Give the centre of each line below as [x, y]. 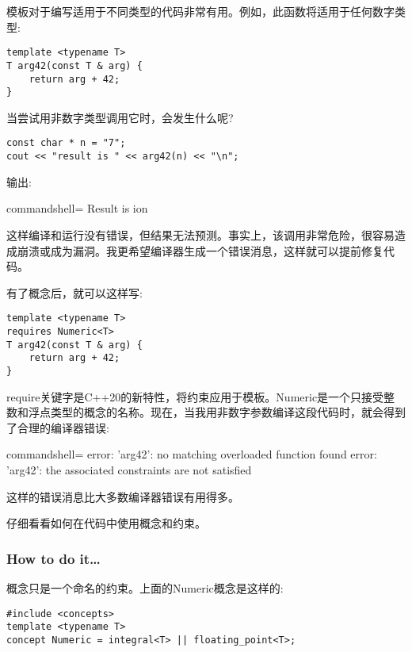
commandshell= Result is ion [77, 208]
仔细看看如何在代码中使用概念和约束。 [106, 523]
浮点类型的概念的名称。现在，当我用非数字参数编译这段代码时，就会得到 [217, 412]
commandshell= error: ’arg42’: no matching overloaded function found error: [192, 454]
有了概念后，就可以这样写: [74, 292]
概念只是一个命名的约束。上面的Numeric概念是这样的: [145, 587]
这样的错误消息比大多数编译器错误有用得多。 [123, 496]
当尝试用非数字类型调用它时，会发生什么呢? [120, 117]
